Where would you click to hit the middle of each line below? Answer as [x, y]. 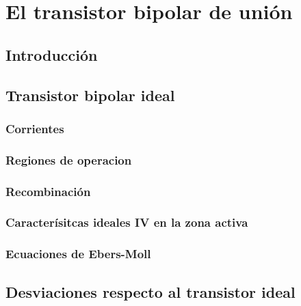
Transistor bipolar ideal [90, 95]
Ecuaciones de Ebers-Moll [78, 254]
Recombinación [48, 191]
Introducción [52, 54]
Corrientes [35, 128]
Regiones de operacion [69, 159]
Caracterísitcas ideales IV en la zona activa [127, 222]
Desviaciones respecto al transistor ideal [150, 291]
